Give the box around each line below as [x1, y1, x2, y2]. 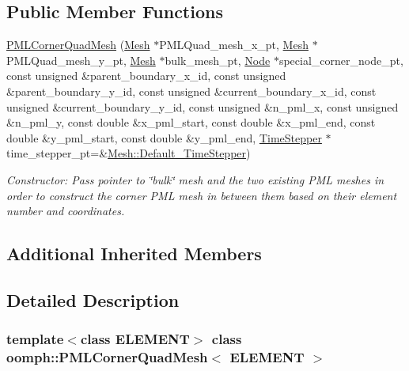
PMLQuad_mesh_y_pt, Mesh [6, 51, 156, 68]
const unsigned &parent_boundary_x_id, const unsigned [6, 67, 286, 84]
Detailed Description [6, 287, 180, 312]
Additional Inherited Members [6, 241, 262, 266]
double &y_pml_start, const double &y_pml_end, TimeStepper [6, 129, 322, 146]
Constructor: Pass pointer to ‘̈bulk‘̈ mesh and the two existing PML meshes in [6, 171, 384, 187]
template [6, 329, 64, 349]
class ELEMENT [80, 329, 190, 349]
